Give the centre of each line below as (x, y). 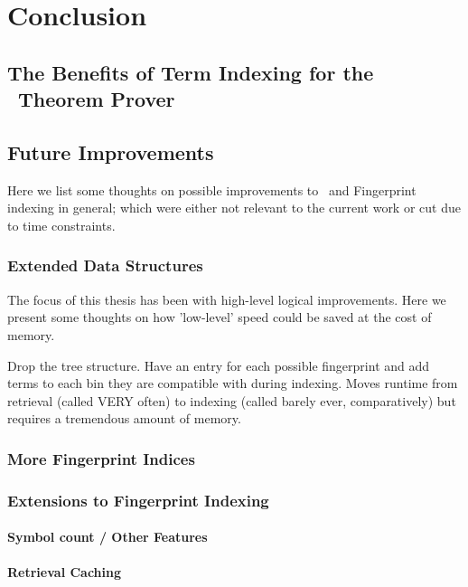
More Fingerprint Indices (101, 458)
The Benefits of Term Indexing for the (191, 72)
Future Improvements (111, 151)
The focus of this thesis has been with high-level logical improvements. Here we (227, 299)
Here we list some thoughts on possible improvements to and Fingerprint (212, 189)
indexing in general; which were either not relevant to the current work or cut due (234, 208)
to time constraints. (61, 225)
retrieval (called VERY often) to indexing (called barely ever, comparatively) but (232, 400)
